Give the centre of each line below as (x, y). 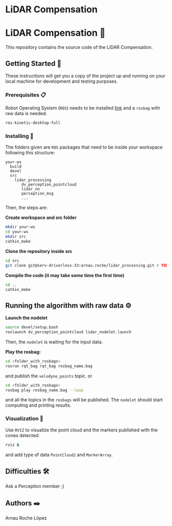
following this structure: (30, 153)
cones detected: (23, 435)
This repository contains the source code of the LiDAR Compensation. (79, 47)
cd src (12, 261)
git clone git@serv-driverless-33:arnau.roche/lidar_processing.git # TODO (88, 265)
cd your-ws (17, 232)
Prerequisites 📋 (26, 95)
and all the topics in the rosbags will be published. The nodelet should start (84, 400)
